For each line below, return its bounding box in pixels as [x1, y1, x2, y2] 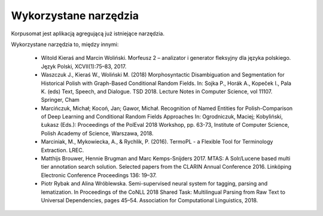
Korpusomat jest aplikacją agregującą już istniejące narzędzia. [11, 30, 164, 37]
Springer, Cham [41, 96, 80, 104]
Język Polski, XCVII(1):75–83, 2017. [41, 63, 127, 70]
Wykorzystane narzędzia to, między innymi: [11, 41, 119, 48]
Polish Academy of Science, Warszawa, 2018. [41, 129, 154, 137]
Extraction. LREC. [41, 147, 84, 154]
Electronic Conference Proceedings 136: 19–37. [41, 171, 157, 179]
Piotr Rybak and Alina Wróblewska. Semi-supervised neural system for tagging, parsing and [41, 180, 268, 187]
